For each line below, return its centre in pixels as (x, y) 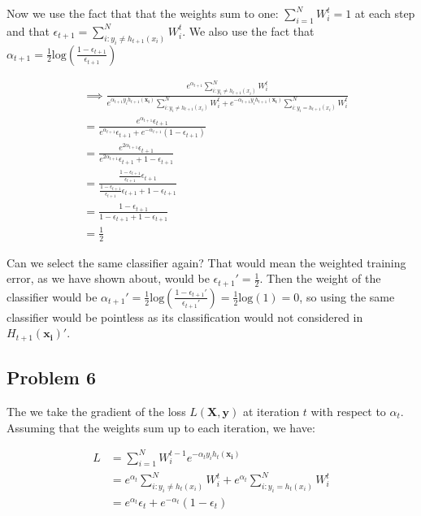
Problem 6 (51, 377)
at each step (385, 13)
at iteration (271, 411)
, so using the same (347, 296)
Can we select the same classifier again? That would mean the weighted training (206, 262)
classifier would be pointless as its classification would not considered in (185, 317)
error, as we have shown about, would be (108, 278)
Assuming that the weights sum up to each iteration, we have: (161, 427)
